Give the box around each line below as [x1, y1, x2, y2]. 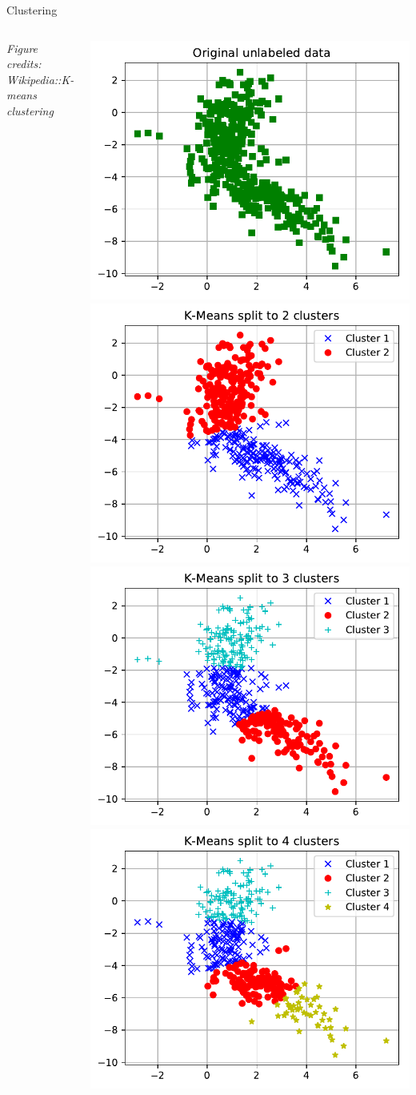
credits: [6, 55, 42, 72]
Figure [6, 39, 38, 56]
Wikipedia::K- [6, 70, 74, 87]
